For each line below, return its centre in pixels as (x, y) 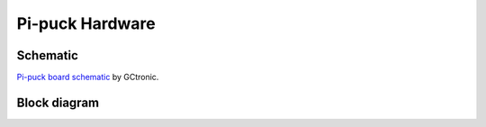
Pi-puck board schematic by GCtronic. (88, 77)
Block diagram (58, 102)
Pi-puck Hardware (86, 23)
